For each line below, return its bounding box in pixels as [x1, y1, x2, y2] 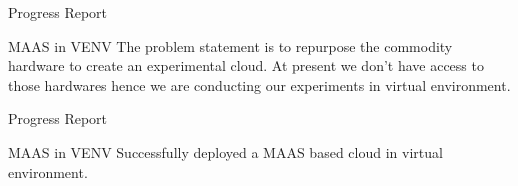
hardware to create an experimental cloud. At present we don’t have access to [8, 55, 484, 76]
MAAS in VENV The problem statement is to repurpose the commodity [8, 35, 453, 56]
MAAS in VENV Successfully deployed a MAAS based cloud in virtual [8, 141, 443, 162]
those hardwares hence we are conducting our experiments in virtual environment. [8, 74, 511, 95]
